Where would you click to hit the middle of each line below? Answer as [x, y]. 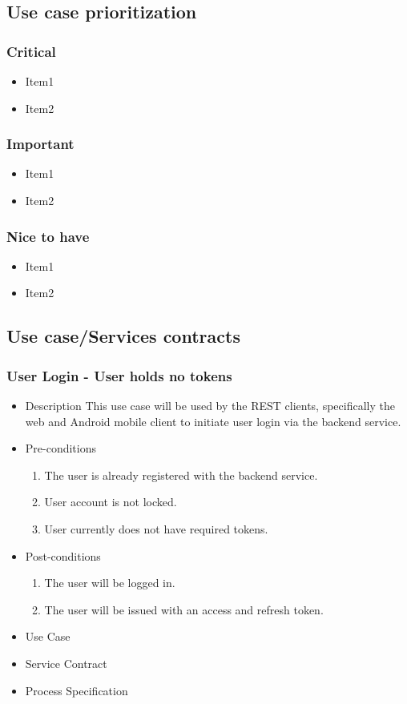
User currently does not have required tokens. [156, 528]
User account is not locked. [111, 502]
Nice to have [48, 236]
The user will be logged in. [110, 583]
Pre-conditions [61, 448]
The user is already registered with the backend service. [181, 475]
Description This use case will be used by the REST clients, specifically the [210, 405]
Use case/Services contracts [123, 336]
